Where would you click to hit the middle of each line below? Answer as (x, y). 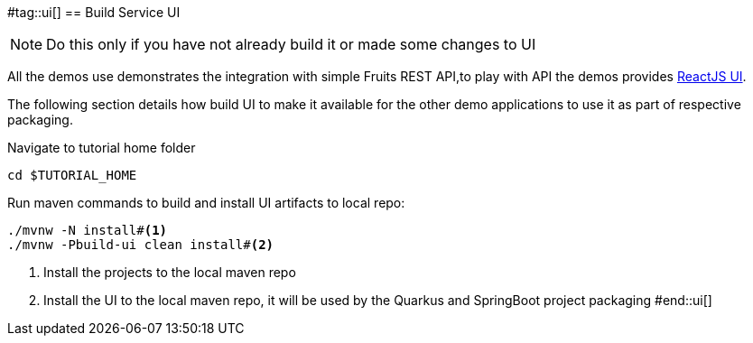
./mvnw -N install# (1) (88, 230)
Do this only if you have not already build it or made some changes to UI (291, 44)
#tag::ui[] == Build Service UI (94, 12)
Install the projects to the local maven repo (170, 272)
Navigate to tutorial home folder (102, 148)
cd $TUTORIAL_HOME (72, 175)
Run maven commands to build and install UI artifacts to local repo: (206, 203)
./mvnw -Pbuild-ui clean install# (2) (141, 245)
